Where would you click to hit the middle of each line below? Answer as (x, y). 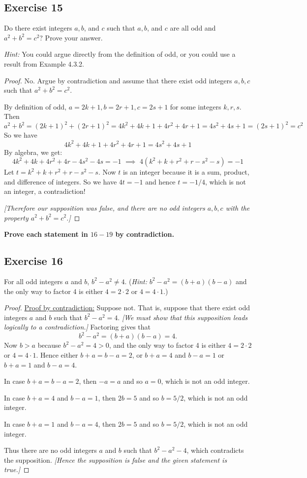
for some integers (196, 106)
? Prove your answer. (71, 37)
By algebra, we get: (33, 152)
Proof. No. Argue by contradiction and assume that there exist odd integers (118, 80)
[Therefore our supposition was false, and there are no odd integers (105, 207)
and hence (160, 181)
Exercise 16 (33, 261)
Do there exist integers (38, 28)
